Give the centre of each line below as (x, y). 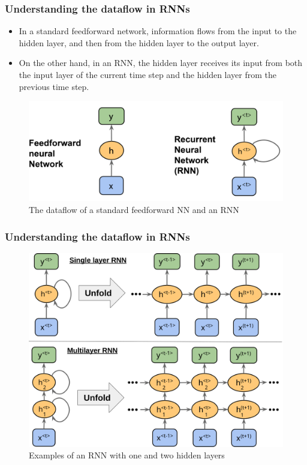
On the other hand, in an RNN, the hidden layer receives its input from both (161, 63)
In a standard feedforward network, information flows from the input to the (158, 31)
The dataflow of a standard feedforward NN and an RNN (134, 210)
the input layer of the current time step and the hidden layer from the (148, 74)
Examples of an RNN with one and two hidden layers (127, 455)
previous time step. (54, 86)
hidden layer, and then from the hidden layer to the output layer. (139, 42)
